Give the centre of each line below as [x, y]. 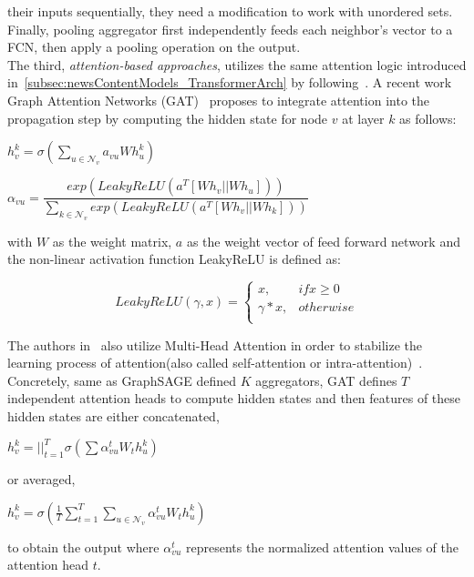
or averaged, [41, 479]
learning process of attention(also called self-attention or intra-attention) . [215, 363]
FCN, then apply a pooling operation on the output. [154, 47]
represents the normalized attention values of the [322, 547]
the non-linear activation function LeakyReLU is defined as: [174, 259]
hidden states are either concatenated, [113, 415]
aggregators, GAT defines [326, 380]
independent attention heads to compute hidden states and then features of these [234, 398]
